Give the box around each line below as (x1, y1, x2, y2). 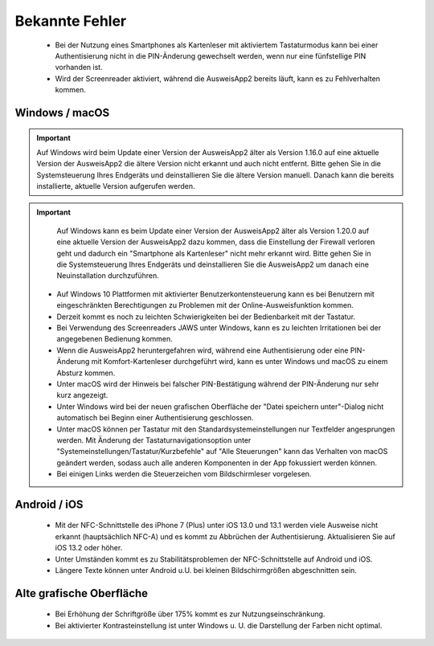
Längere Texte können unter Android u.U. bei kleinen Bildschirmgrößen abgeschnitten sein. (55, 566, 358, 575)
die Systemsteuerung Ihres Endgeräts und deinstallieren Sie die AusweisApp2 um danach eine (56, 260, 370, 269)
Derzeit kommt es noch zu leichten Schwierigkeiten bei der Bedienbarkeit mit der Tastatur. (56, 312, 356, 321)
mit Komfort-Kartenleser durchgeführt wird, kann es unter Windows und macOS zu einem (91, 357, 388, 366)
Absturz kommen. (56, 368, 116, 378)
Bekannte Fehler (14, 12, 127, 30)
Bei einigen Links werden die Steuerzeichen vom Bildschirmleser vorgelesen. (56, 469, 312, 479)
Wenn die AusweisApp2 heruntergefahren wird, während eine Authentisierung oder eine (56, 345, 349, 355)
